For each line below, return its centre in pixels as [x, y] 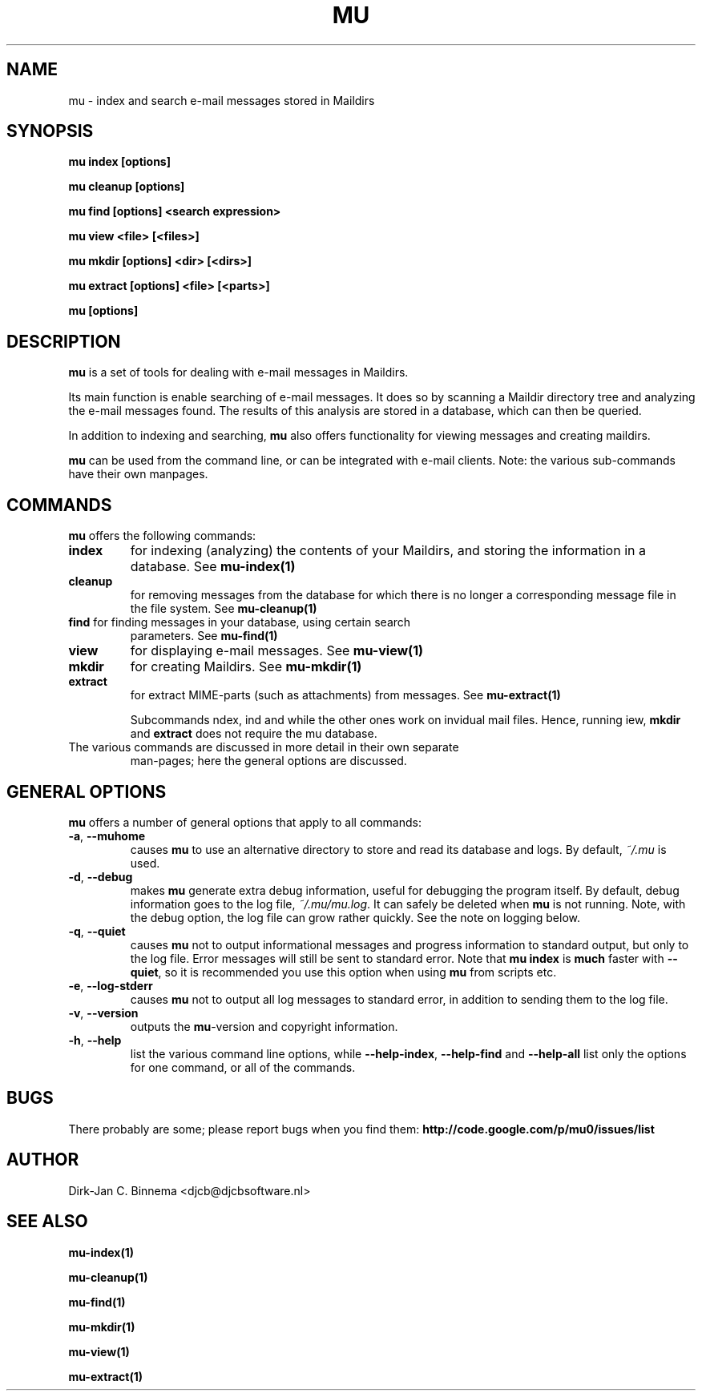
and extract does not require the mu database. [254, 734]
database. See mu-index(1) [213, 567]
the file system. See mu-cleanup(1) [224, 609]
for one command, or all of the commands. [243, 1067]
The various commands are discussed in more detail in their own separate [264, 747]
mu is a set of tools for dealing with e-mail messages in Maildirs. [238, 372]
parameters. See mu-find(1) [204, 636]
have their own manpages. [138, 474]
